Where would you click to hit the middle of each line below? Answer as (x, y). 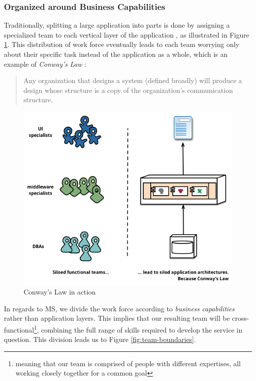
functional (19, 329)
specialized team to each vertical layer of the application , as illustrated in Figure (127, 34)
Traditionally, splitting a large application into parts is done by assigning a (117, 25)
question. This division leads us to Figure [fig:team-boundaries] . (100, 339)
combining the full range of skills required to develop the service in (142, 329)
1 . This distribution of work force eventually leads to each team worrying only (122, 44)
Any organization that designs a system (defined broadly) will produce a (133, 80)
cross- (240, 318)
